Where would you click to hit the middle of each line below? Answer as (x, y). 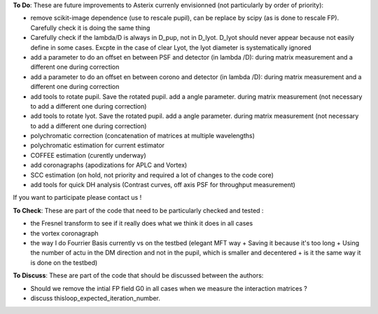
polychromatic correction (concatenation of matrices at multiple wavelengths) (143, 136)
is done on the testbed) (64, 262)
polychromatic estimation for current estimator (97, 145)
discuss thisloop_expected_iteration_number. (95, 298)
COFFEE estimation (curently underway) (88, 155)
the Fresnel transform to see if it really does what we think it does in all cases (142, 224)
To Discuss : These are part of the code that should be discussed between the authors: (138, 275)
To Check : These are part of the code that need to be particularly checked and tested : (138, 210)
